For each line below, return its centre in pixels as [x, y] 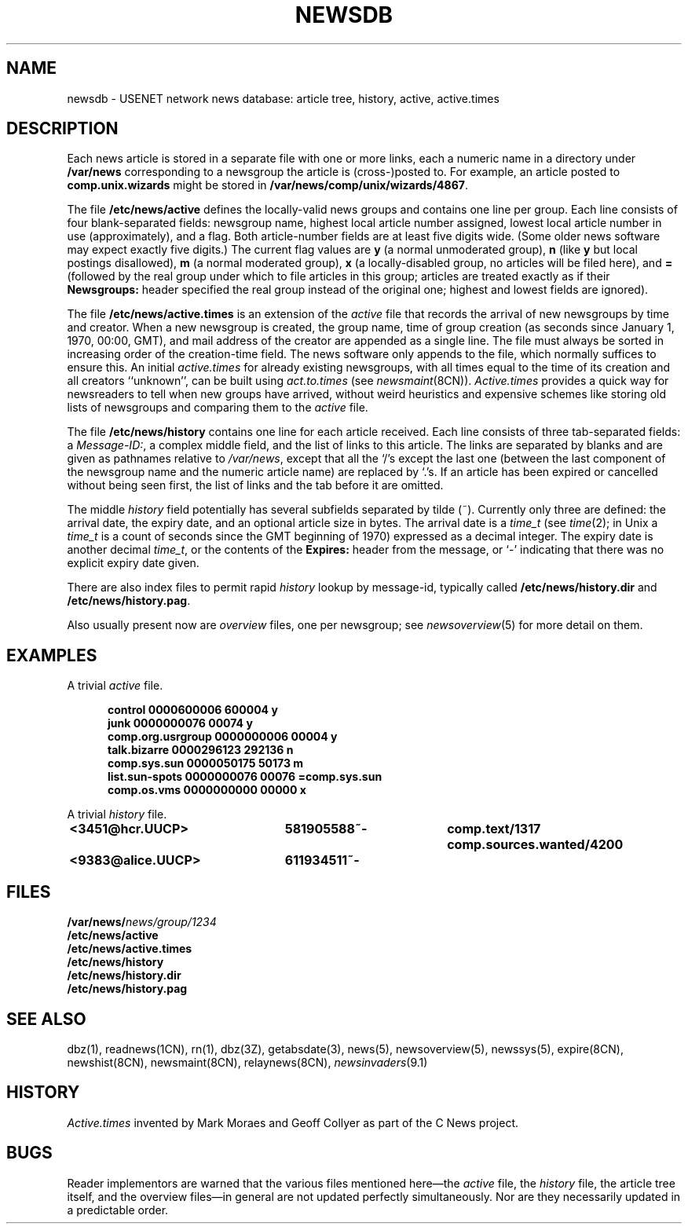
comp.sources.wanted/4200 [535, 845]
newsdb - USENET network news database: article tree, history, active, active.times [283, 98]
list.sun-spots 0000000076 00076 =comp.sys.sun [245, 777]
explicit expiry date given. [133, 563]
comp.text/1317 [494, 829]
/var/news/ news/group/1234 [142, 922]
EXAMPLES [52, 655]
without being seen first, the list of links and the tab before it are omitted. [255, 485]
